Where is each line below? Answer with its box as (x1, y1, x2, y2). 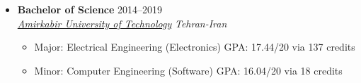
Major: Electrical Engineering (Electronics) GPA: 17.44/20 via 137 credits (34, 39, 355, 54)
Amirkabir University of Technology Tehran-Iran (17, 15, 227, 30)
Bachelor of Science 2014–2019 (17, 2, 163, 16)
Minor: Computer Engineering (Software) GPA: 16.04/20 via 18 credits (34, 63, 343, 77)
